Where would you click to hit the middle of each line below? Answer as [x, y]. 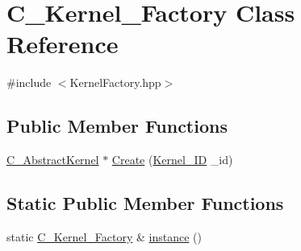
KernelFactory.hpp [115, 82]
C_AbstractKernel [53, 160]
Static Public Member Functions [145, 203]
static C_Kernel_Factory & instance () [104, 236]
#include [29, 82]
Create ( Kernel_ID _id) [172, 160]
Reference [63, 44]
